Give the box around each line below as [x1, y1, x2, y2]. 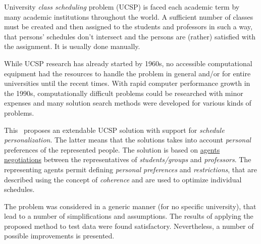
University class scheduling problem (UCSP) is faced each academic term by [4, 2, 240, 12]
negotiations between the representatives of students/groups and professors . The [4, 154, 251, 165]
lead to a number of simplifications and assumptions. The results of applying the [4, 211, 253, 221]
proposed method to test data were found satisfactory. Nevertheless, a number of [4, 220, 254, 231]
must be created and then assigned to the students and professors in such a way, [4, 21, 252, 32]
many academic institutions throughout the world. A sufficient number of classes [4, 11, 253, 22]
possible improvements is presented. [4, 230, 115, 241]
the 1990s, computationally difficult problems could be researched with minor [4, 87, 243, 98]
